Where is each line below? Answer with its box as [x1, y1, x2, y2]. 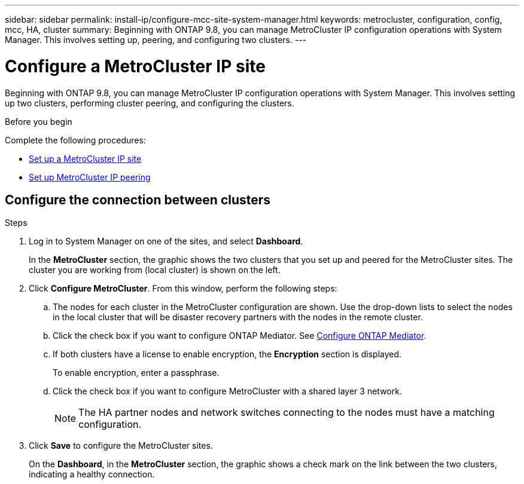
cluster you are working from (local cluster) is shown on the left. [29, 265, 281, 275]
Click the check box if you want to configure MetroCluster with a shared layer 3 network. [53, 386, 402, 397]
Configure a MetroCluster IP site [5, 56, 266, 76]
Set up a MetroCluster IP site [29, 153, 142, 164]
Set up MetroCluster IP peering [29, 171, 151, 182]
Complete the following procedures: [5, 134, 146, 145]
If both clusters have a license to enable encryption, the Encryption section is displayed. [53, 349, 402, 360]
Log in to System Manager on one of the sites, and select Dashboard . [29, 236, 303, 247]
